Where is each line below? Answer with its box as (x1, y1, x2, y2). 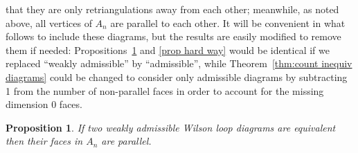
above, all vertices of (6, 15, 92, 30)
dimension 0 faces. (6, 97, 82, 111)
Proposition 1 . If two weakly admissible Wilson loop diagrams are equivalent (6, 120, 336, 134)
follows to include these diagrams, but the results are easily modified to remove (6, 29, 341, 44)
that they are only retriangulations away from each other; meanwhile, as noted (6, 2, 339, 16)
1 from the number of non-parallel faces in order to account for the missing (6, 83, 324, 98)
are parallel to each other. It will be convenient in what (110, 15, 346, 30)
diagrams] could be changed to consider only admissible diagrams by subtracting (6, 69, 348, 84)
